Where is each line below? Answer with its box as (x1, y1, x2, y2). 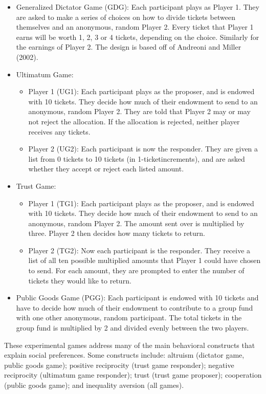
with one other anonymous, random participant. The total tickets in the (16, 312, 242, 323)
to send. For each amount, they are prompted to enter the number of (28, 265, 245, 276)
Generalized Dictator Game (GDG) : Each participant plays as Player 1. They (16, 2, 259, 12)
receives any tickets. (28, 126, 91, 137)
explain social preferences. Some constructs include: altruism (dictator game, (4, 349, 245, 360)
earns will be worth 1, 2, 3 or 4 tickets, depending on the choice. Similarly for (16, 31, 259, 42)
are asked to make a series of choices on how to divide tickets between (16, 11, 235, 22)
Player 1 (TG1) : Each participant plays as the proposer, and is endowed (28, 198, 254, 208)
